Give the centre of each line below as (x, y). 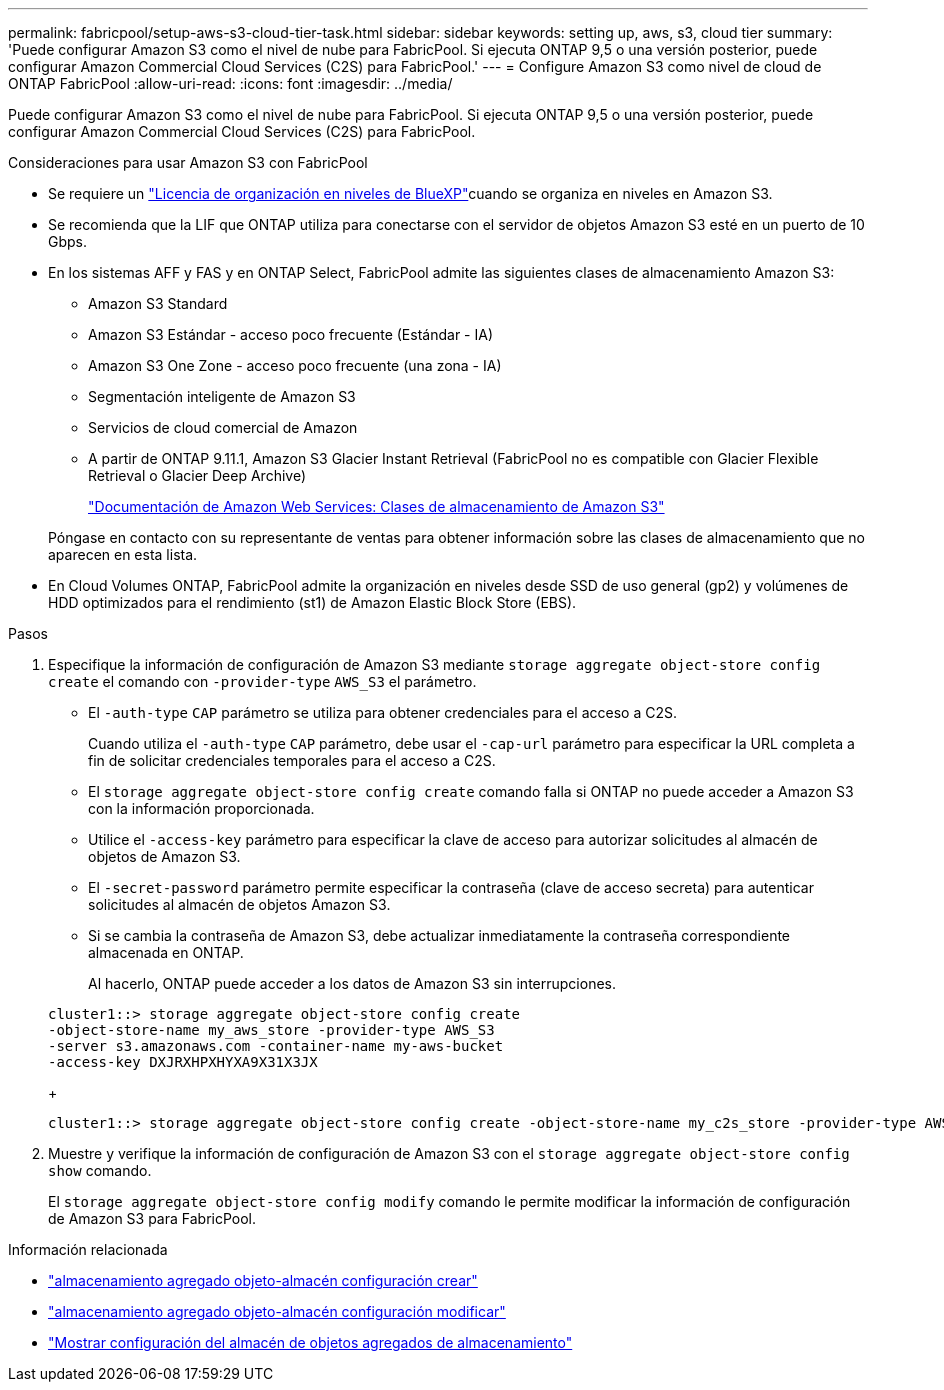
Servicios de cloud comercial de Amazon (223, 427)
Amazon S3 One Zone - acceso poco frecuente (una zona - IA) (295, 365)
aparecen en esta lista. (123, 554)
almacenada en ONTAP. (166, 952)
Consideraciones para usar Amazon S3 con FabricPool (188, 162)
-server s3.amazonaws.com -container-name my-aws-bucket (276, 1046)
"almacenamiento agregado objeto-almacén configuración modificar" (277, 1311)
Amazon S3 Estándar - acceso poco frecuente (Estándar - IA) (290, 334)
